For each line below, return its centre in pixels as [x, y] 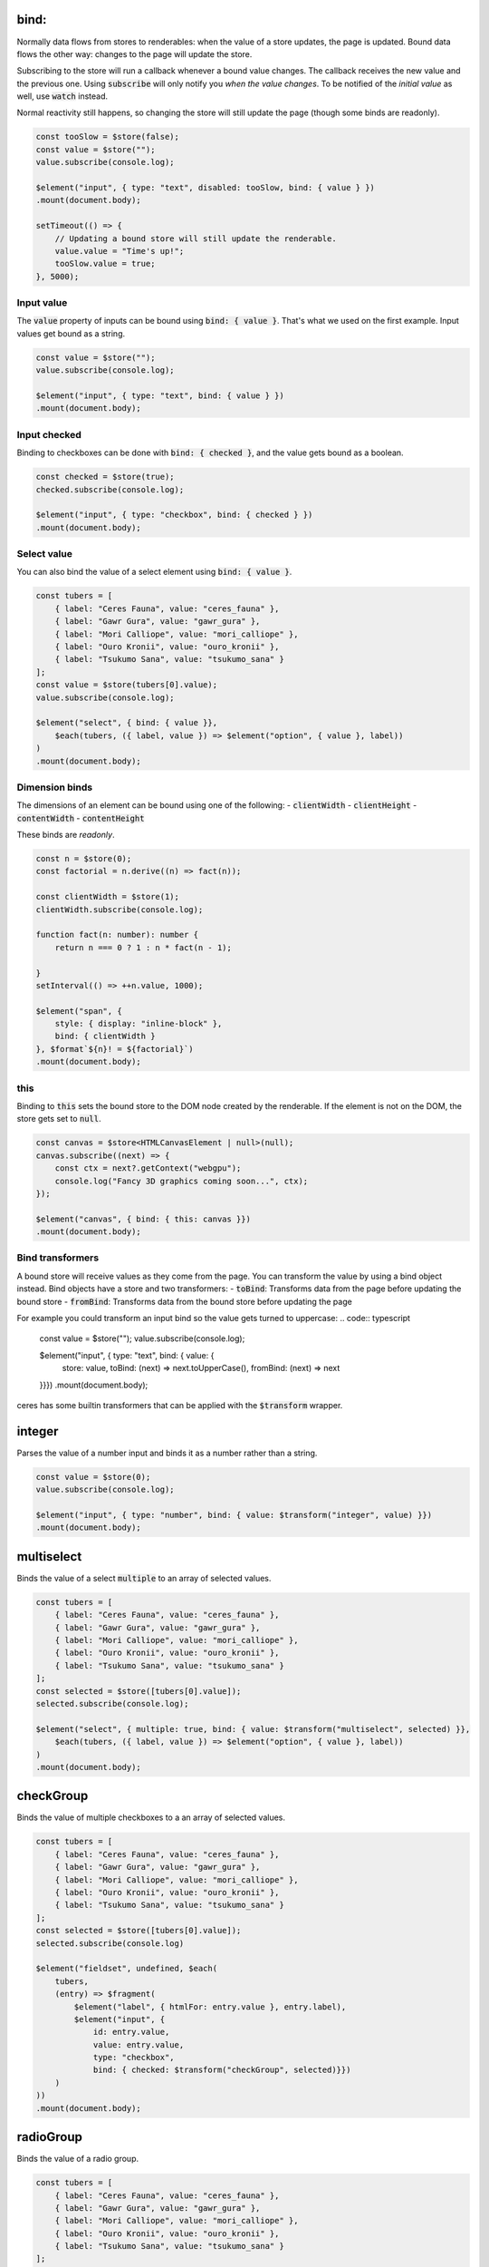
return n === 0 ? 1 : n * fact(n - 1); [144, 947]
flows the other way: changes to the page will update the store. [134, 54]
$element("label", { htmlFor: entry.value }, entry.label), [210, 2007]
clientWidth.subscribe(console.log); [120, 910]
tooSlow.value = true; [105, 264]
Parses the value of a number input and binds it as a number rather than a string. [167, 1453]
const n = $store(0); [84, 858]
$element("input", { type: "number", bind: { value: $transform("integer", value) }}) [234, 1515]
